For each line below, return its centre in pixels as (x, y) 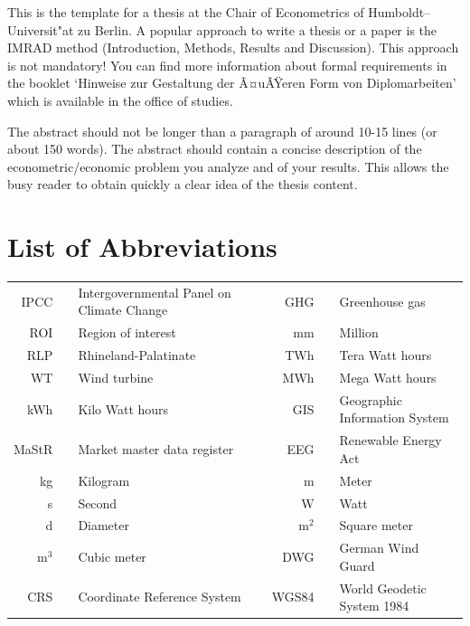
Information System (394, 417)
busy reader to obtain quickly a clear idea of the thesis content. (183, 184)
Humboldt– (399, 12)
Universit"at (41, 29)
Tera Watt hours (385, 355)
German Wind (379, 548)
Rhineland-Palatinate (137, 355)
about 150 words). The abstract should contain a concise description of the (215, 149)
